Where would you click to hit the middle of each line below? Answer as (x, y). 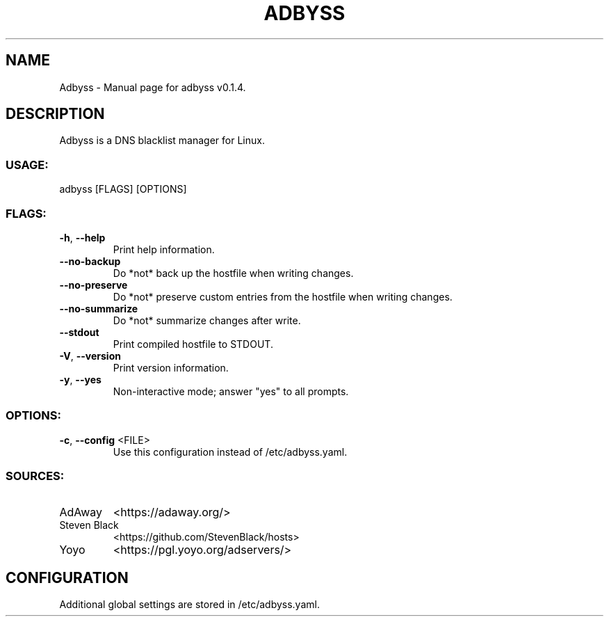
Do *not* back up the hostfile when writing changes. (233, 273)
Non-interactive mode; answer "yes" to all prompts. (231, 391)
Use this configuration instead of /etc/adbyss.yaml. (230, 452)
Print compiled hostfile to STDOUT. (193, 344)
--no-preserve (94, 285)
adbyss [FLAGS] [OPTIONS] (123, 189)
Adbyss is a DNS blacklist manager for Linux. (162, 141)
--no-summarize (99, 308)
